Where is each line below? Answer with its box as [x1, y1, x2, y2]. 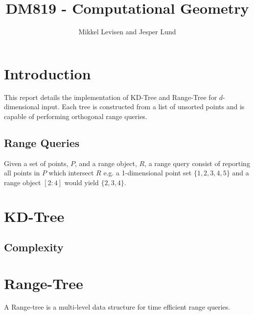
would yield [64, 177, 99, 187]
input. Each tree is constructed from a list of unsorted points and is [42, 101, 245, 112]
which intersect [48, 168, 94, 178]
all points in [4, 168, 40, 178]
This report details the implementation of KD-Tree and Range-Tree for [4, 92, 217, 102]
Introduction [4, 63, 91, 83]
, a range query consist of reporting [144, 158, 250, 168]
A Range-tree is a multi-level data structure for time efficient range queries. [4, 301, 231, 312]
